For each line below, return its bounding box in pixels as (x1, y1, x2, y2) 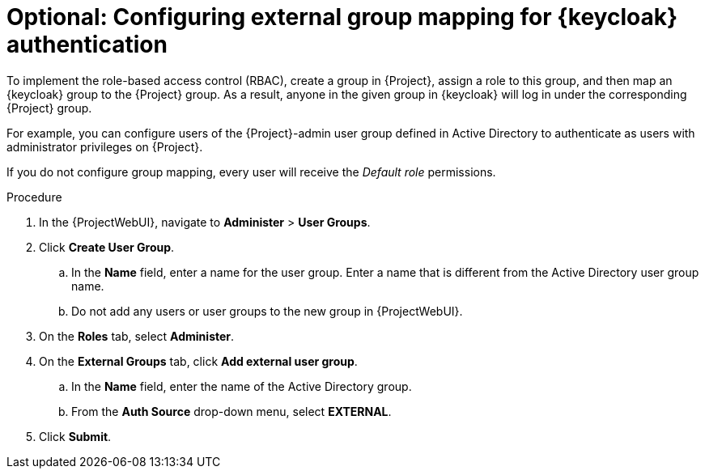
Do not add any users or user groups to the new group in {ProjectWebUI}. (71, 303, 463, 318)
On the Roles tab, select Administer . (39, 329, 235, 343)
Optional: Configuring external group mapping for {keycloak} (6, 3, 678, 31)
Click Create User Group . (39, 240, 175, 254)
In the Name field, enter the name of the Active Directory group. (71, 379, 412, 393)
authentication (6, 31, 168, 58)
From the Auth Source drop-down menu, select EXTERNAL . (71, 404, 392, 418)
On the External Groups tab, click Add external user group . (39, 354, 358, 368)
